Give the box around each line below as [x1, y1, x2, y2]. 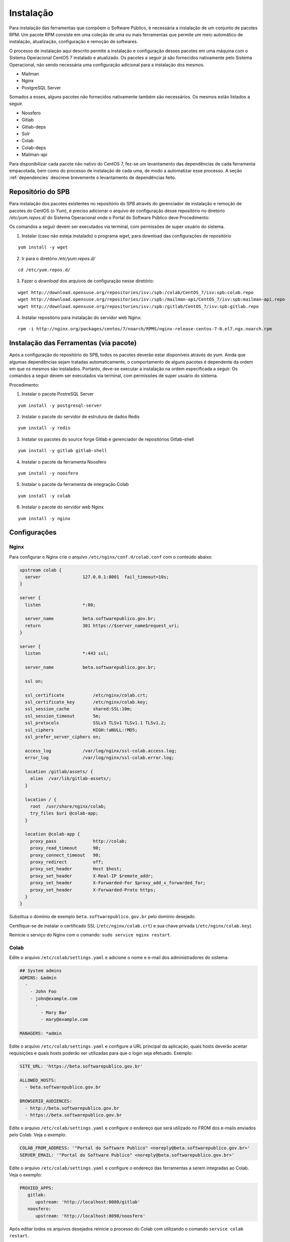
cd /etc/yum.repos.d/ [18, 267, 71, 273]
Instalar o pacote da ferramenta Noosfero [21, 459, 107, 465]
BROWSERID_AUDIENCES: [19, 1098, 72, 1104]
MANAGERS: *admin [19, 1030, 62, 1036]
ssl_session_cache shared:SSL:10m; [25, 706, 133, 712]
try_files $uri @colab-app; [30, 810, 99, 816]
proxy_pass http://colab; [30, 838, 128, 844]
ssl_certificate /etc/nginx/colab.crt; [25, 692, 148, 698]
